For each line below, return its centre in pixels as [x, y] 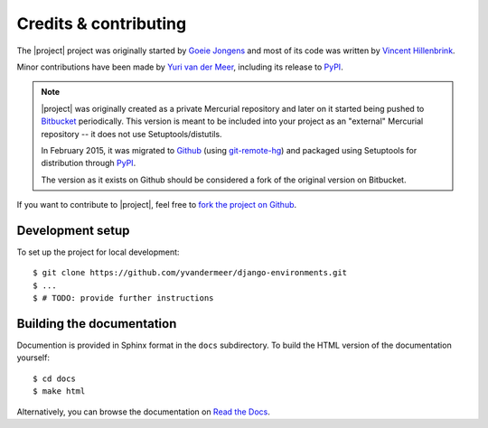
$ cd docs [54, 378]
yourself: [33, 358]
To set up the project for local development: [98, 252]
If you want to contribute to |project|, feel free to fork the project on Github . [157, 205]
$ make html [59, 391]
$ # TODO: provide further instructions [123, 298]
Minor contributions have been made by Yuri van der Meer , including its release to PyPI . [180, 67]
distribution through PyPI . [89, 163]
